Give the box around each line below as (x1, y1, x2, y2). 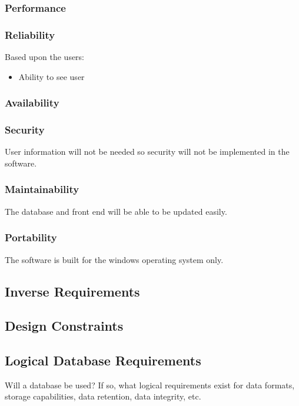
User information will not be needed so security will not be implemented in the (5, 145, 290, 158)
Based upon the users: (5, 51, 85, 63)
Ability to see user (18, 70, 85, 82)
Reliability (5, 27, 55, 42)
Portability (5, 230, 57, 245)
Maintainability (5, 182, 79, 197)
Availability (5, 95, 59, 110)
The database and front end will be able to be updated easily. (5, 205, 227, 217)
